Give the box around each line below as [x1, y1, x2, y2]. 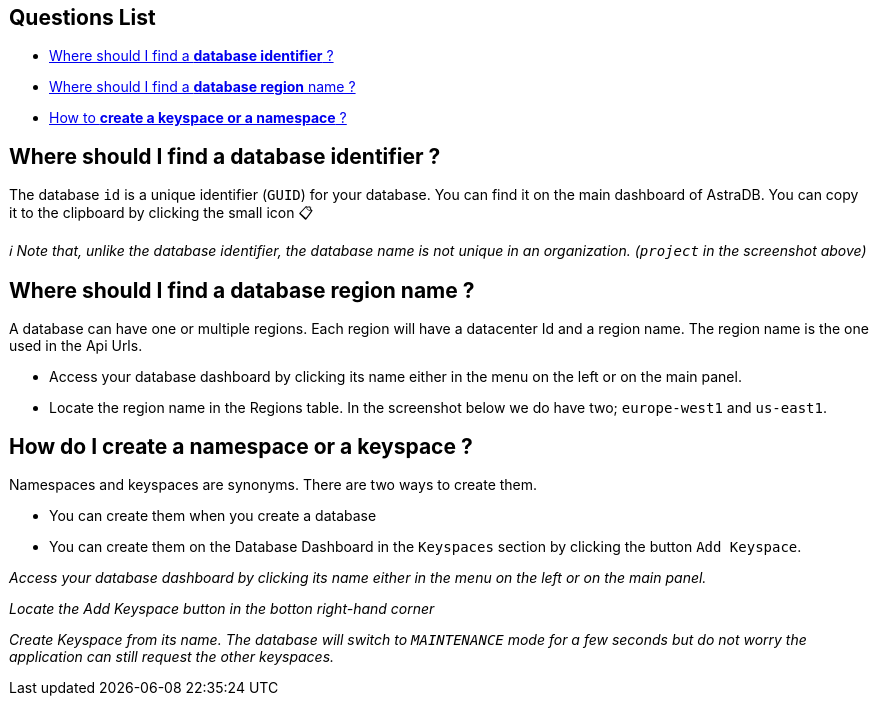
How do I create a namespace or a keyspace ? [9, 433, 473, 459]
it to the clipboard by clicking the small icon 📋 [9, 204, 314, 222]
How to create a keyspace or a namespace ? [49, 109, 347, 127]
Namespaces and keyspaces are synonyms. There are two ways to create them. [9, 475, 538, 493]
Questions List [9, 5, 156, 30]
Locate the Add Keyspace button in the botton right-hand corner [9, 599, 435, 617]
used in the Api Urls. [9, 337, 143, 355]
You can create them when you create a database [49, 506, 377, 524]
